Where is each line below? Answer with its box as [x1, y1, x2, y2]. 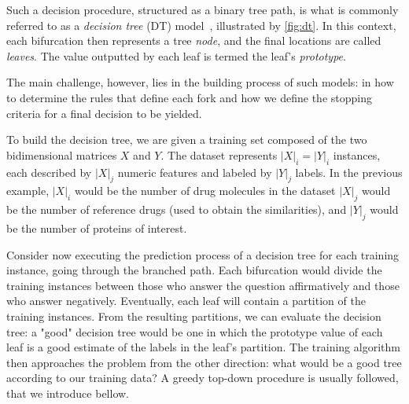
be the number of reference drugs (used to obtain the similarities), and [6, 201, 347, 218]
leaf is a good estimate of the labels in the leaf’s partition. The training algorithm [6, 339, 400, 355]
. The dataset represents [160, 146, 278, 163]
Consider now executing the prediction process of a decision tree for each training [6, 246, 400, 263]
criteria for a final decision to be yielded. [6, 105, 202, 121]
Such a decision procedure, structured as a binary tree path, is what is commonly [6, 2, 399, 17]
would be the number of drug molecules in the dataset [74, 182, 336, 199]
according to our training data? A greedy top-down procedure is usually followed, [6, 369, 399, 386]
